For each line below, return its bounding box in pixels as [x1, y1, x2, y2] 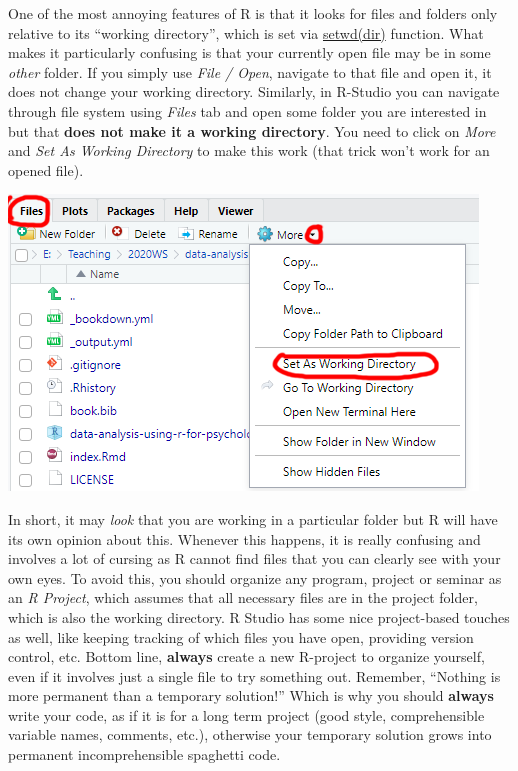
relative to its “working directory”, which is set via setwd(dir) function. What [8, 22, 484, 43]
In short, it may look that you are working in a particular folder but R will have [8, 508, 498, 529]
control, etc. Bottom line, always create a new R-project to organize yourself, [8, 646, 485, 667]
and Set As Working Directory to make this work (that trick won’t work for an [8, 140, 490, 161]
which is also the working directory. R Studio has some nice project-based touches [8, 606, 510, 627]
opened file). [8, 159, 84, 180]
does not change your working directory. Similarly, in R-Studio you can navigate [8, 81, 500, 102]
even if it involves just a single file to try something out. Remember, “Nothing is [8, 665, 501, 686]
